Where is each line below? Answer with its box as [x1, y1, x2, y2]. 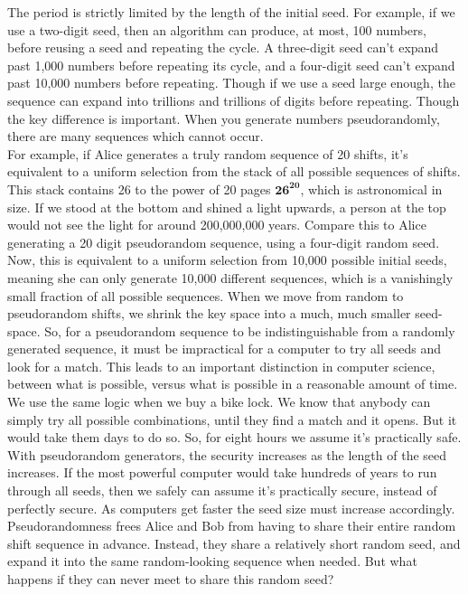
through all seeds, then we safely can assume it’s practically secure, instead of [7, 481, 437, 500]
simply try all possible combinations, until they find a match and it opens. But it [7, 410, 457, 429]
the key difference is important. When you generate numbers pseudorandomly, [7, 108, 440, 127]
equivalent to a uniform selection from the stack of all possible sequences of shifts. [7, 162, 461, 181]
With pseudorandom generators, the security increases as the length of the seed [7, 445, 447, 464]
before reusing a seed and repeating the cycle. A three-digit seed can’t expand [7, 38, 439, 57]
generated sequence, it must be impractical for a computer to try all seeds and [7, 339, 441, 358]
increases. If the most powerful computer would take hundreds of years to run [7, 463, 437, 482]
